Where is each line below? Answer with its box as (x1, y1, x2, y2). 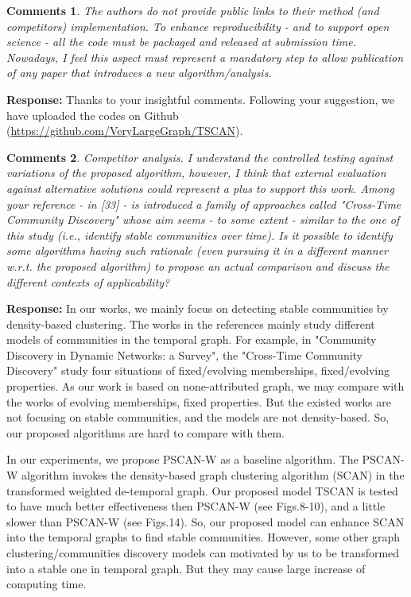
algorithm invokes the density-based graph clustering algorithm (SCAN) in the (21, 467, 405, 483)
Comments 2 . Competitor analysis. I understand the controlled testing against (6, 148, 394, 165)
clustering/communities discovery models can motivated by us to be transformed (6, 545, 400, 560)
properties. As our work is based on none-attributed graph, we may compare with (6, 378, 405, 395)
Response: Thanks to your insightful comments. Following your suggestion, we (6, 91, 394, 107)
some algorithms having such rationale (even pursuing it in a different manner (6, 242, 389, 259)
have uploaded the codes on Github (6, 106, 179, 123)
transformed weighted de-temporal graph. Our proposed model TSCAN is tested (6, 482, 398, 499)
